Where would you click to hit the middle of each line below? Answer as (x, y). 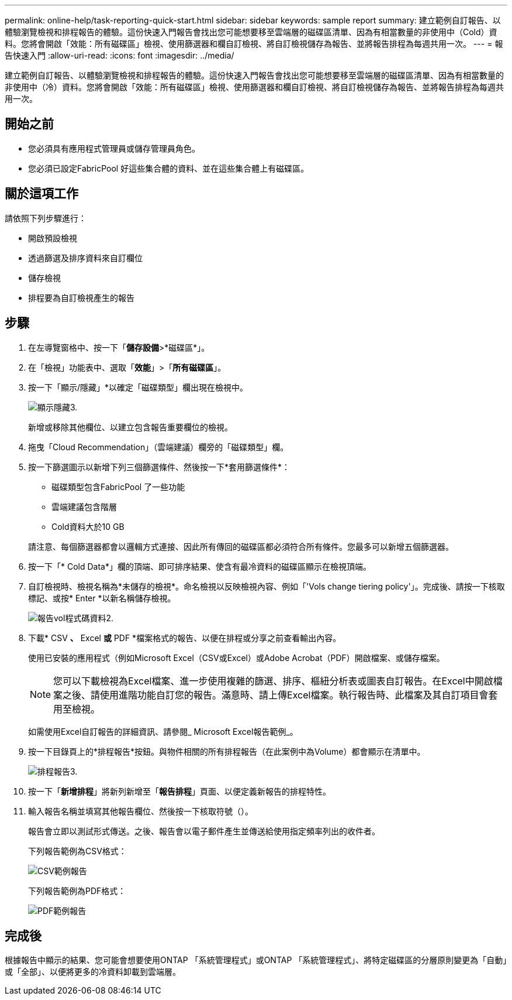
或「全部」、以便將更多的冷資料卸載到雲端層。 (93, 972)
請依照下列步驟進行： (46, 218)
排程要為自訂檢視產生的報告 (81, 297)
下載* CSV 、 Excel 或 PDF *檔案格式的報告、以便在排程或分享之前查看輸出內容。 (185, 638)
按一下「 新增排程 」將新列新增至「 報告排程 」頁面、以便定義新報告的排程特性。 (179, 791)
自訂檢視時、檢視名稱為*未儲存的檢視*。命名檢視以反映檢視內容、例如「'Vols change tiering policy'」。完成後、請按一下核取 (267, 586)
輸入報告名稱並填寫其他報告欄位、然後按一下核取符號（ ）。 (141, 811)
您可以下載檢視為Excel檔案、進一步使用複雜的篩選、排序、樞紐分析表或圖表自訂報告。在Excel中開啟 (273, 681)
